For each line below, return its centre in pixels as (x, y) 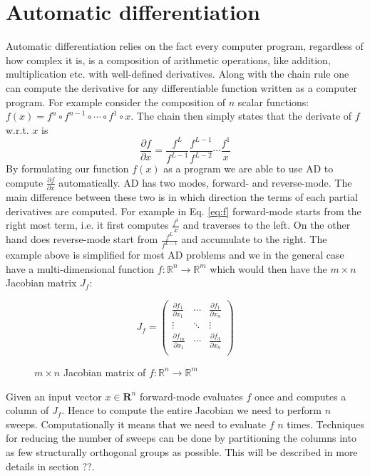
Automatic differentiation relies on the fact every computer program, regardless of (185, 46)
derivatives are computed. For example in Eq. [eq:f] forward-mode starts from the (184, 211)
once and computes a (300, 396)
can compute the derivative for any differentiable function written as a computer (181, 87)
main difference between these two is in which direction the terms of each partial (182, 197)
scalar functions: (273, 102)
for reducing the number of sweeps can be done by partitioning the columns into (181, 438)
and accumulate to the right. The (254, 239)
